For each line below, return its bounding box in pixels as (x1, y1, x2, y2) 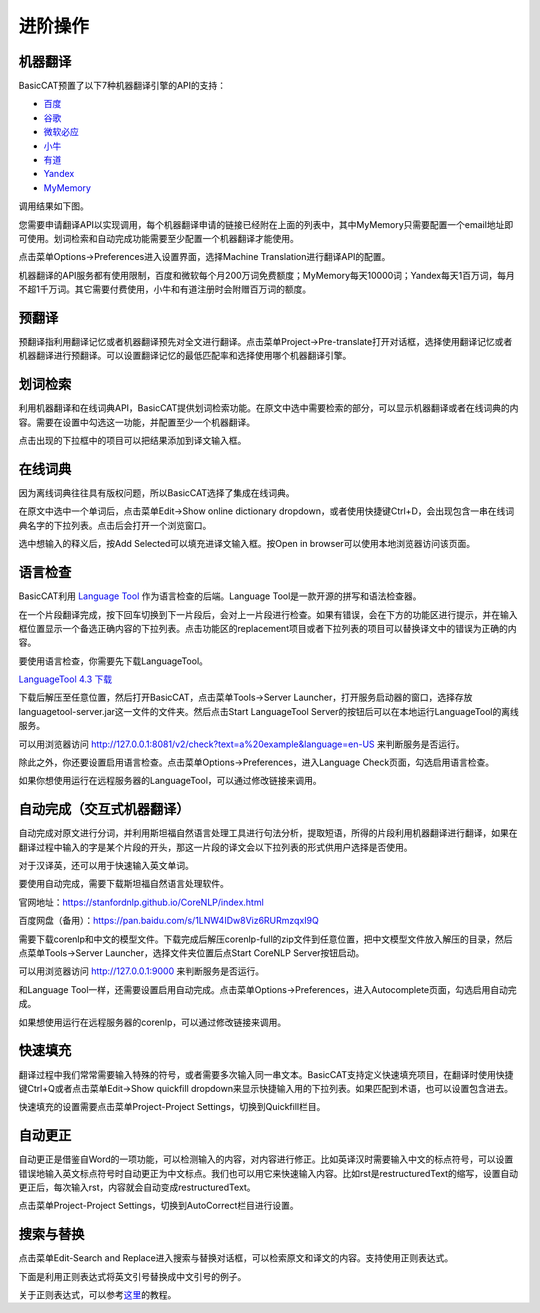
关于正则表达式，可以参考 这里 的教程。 (18, 1289, 177, 1301)
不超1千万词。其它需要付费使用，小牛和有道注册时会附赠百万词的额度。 (18, 283, 312, 295)
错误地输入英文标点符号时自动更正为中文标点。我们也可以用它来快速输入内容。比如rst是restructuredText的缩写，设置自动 (18, 1167, 519, 1179)
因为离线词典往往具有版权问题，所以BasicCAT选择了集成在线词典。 (18, 487, 295, 499)
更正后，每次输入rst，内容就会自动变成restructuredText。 (18, 1181, 256, 1193)
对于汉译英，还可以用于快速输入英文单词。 (18, 860, 194, 872)
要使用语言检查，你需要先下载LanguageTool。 (18, 655, 209, 667)
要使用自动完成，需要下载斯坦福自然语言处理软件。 (18, 878, 229, 890)
